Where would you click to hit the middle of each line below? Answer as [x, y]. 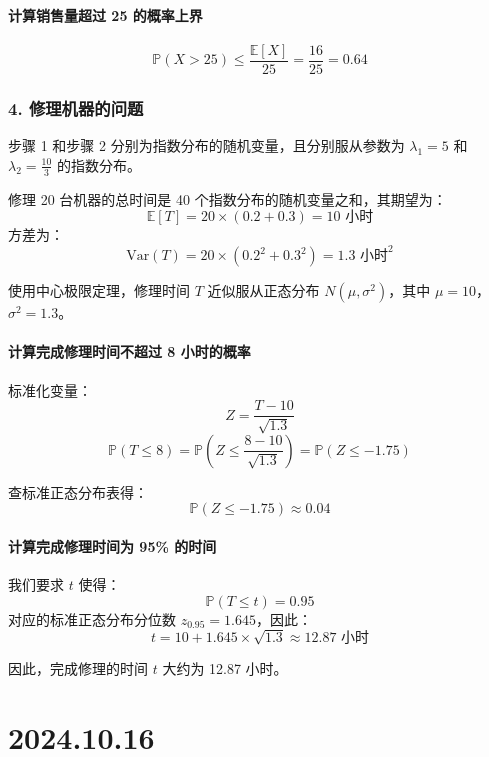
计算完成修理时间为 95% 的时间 [112, 545]
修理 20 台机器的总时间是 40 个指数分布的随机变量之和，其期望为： [227, 198]
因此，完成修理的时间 [78, 668]
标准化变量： [50, 389]
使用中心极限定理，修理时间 [99, 290]
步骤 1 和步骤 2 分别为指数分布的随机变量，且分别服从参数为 [206, 145]
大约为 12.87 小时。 [225, 668]
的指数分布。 [98, 164]
